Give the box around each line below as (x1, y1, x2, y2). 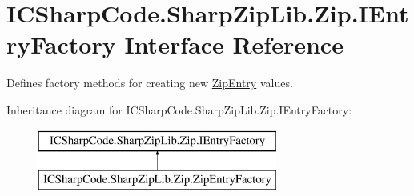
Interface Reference (124, 28, 344, 61)
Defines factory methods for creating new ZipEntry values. (6, 74, 293, 91)
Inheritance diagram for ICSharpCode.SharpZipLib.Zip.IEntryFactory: (6, 101, 352, 118)
